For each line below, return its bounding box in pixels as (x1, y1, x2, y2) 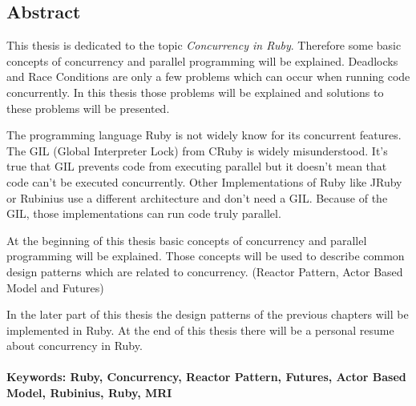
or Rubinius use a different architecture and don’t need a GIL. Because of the (6, 189, 388, 206)
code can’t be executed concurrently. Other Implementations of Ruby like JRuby (6, 173, 402, 190)
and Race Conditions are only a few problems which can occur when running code (6, 68, 410, 85)
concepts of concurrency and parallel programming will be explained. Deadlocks (6, 52, 398, 69)
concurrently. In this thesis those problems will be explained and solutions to (6, 83, 384, 100)
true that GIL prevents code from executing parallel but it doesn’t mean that (6, 158, 387, 175)
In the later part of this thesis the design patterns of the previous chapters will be (6, 306, 409, 323)
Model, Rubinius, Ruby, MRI (6, 384, 172, 401)
